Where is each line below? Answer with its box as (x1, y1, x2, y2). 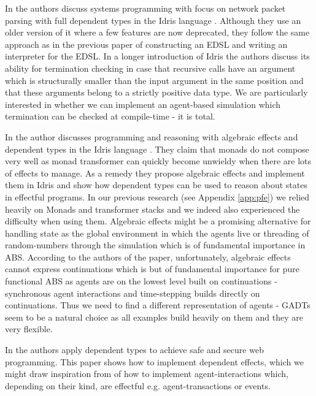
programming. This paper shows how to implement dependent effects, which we (5, 355, 304, 368)
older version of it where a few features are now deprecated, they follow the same (5, 26, 310, 39)
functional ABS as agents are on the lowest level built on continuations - (5, 275, 277, 287)
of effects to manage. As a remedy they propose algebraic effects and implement (5, 166, 305, 179)
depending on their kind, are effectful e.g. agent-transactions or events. (5, 379, 271, 392)
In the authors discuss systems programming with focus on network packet (5, 2, 286, 14)
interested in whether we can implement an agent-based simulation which (5, 97, 281, 110)
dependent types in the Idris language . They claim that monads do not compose (5, 142, 309, 155)
